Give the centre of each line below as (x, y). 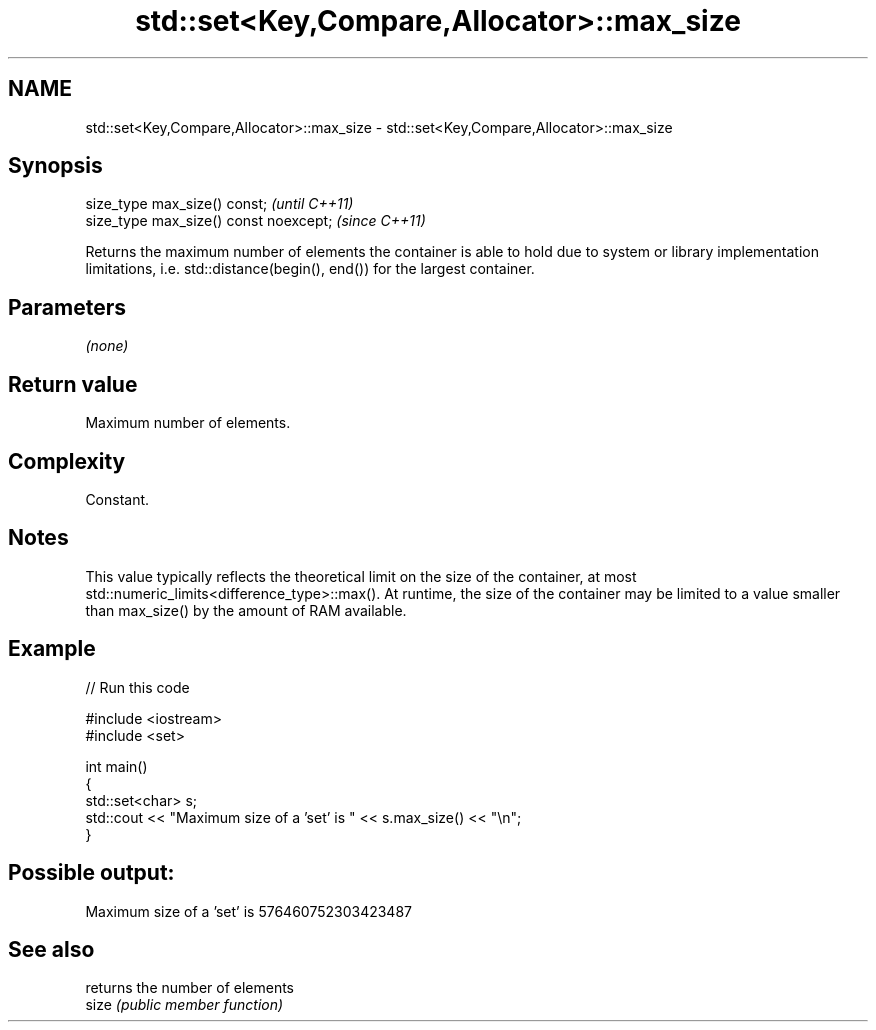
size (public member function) (184, 1005)
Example (52, 649)
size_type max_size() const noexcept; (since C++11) (255, 221)
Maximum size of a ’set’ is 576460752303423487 (248, 911)
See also (51, 949)
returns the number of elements (190, 988)
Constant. (117, 499)
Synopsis (55, 166)
